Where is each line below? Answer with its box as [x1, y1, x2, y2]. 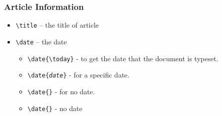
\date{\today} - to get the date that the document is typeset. [27, 53, 219, 63]
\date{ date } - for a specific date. [27, 70, 130, 80]
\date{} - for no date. [27, 86, 95, 96]
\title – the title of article [15, 20, 99, 30]
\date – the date [15, 36, 67, 46]
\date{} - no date [27, 103, 82, 113]
